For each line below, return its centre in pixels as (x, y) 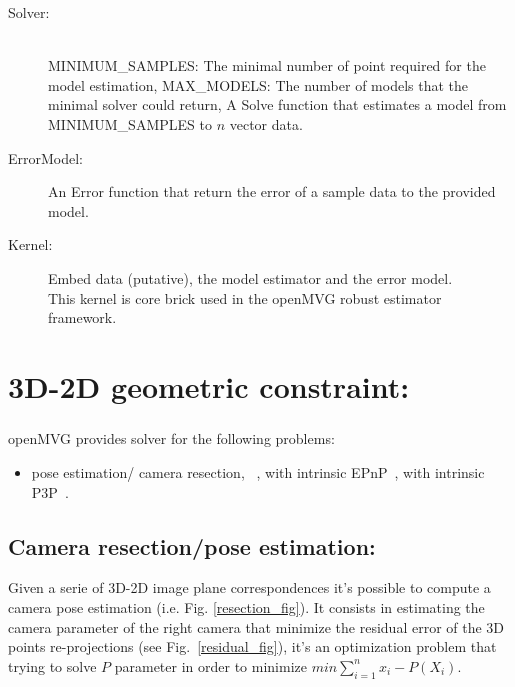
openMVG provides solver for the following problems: (171, 438)
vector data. (266, 123)
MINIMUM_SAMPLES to (130, 123)
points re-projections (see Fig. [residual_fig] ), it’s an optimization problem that (252, 646)
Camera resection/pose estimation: (192, 545)
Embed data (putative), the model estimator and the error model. (250, 277)
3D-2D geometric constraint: (209, 385)
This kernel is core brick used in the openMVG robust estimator (245, 297)
